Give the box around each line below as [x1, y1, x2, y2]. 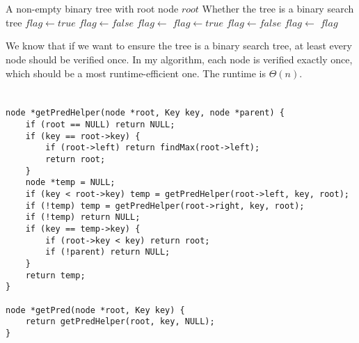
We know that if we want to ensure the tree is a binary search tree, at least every [6, 38, 352, 53]
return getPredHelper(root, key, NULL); [25, 317, 215, 327]
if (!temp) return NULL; [25, 212, 141, 223]
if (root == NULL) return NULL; [25, 120, 175, 129]
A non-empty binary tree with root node [6, 1, 179, 16]
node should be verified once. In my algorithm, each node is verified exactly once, [6, 51, 353, 66]
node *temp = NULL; [25, 177, 115, 188]
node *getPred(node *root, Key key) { [6, 305, 185, 315]
